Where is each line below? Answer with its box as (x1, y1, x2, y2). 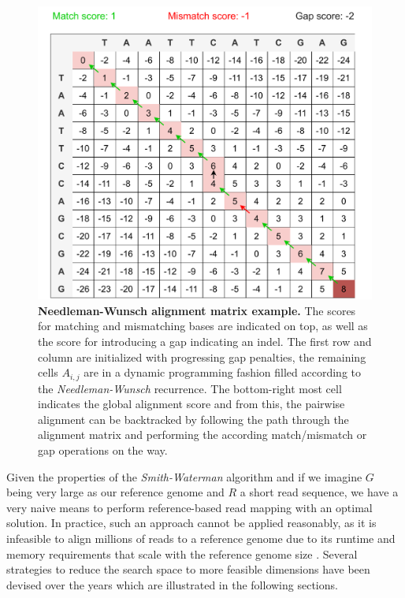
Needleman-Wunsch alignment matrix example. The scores (38, 302, 356, 318)
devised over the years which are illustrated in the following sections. (6, 576, 338, 592)
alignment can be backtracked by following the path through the (38, 410, 349, 427)
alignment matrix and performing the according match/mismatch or (38, 426, 367, 443)
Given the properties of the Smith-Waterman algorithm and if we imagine (6, 468, 362, 485)
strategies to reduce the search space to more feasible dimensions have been (6, 561, 370, 578)
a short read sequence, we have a (240, 484, 399, 500)
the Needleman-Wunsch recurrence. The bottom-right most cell (38, 380, 342, 396)
